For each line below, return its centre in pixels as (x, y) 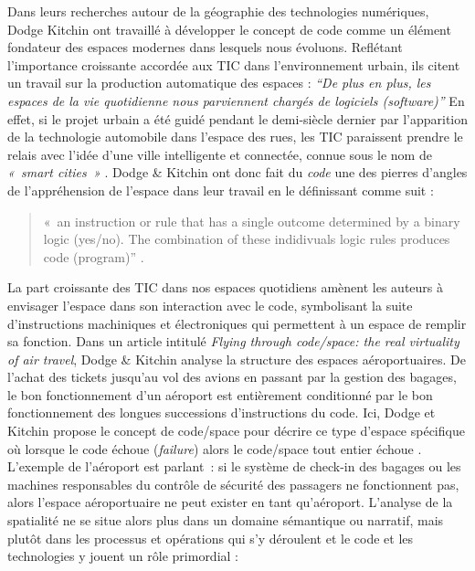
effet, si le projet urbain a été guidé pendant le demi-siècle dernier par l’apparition (238, 118)
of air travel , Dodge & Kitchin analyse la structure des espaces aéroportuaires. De (237, 359)
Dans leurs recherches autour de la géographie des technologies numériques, (218, 11)
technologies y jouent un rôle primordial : (123, 556)
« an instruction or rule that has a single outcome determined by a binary (252, 221)
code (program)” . (94, 256)
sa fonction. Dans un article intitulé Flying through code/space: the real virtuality (233, 341)
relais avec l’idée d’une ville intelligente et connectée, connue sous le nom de (220, 154)
